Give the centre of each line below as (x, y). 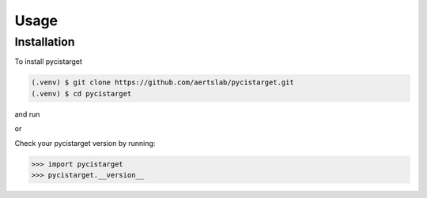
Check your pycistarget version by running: (85, 143)
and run (27, 114)
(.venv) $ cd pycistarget (81, 93)
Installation (45, 42)
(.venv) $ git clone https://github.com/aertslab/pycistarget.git (162, 82)
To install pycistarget (49, 62)
